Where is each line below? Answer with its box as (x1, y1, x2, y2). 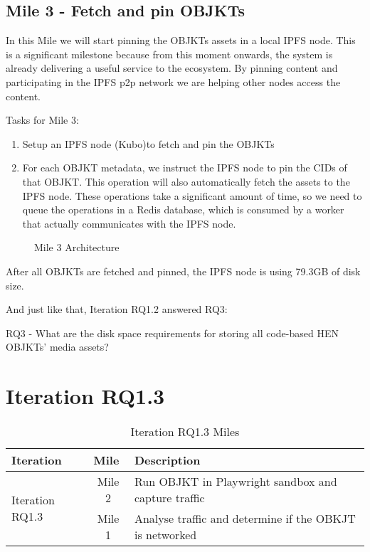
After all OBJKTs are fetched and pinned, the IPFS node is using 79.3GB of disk (6, 263, 361, 278)
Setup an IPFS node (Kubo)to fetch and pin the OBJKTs (22, 136, 275, 151)
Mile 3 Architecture (34, 240, 120, 255)
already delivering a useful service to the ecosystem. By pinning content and (6, 60, 338, 75)
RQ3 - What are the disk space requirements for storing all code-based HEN (6, 325, 339, 340)
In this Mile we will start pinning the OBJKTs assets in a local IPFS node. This (6, 33, 356, 48)
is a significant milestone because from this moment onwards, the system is (6, 46, 333, 61)
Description (134, 452, 201, 469)
